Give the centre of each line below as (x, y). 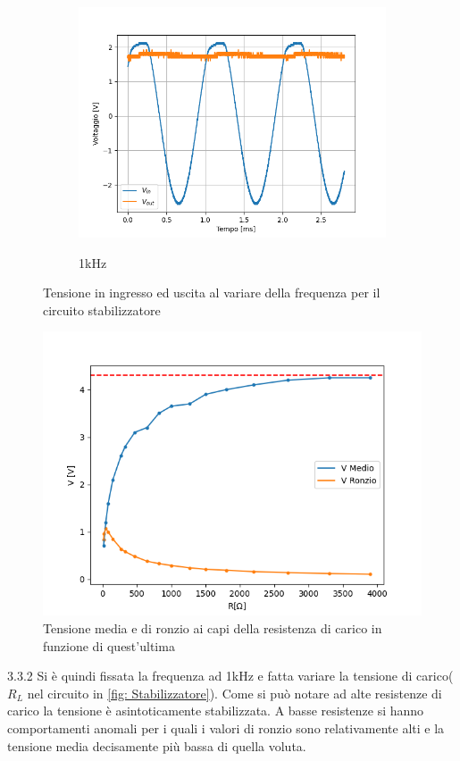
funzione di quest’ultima (109, 645)
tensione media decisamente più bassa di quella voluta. (157, 745)
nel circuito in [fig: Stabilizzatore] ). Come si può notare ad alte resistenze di (234, 693)
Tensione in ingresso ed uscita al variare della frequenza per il (212, 293)
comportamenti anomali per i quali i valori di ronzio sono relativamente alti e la (226, 728)
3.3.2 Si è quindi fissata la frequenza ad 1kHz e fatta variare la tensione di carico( (230, 676)
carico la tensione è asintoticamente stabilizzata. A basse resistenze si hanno (216, 711)
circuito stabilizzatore (102, 309)
